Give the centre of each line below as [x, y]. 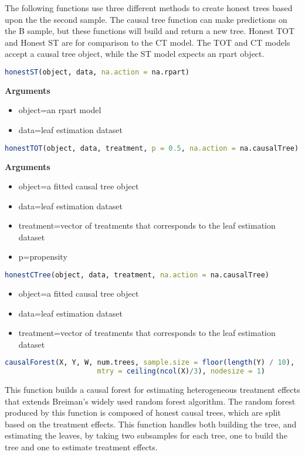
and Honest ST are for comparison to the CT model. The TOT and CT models [148, 42]
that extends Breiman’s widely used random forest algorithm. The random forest [150, 401]
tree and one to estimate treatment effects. [81, 447]
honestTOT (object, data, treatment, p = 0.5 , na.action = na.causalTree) [152, 148]
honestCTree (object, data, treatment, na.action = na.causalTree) [137, 275]
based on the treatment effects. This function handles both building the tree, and [151, 424]
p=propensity [43, 257]
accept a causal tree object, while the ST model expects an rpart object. [135, 54]
